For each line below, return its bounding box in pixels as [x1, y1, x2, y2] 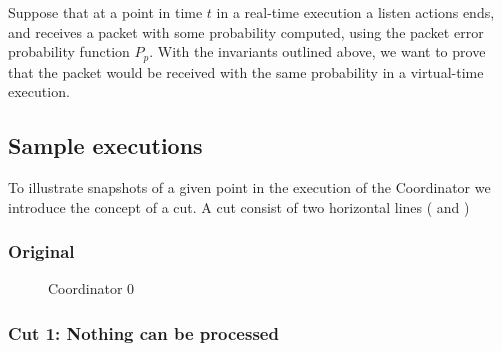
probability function [8, 41, 130, 62]
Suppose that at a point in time [8, 2, 203, 22]
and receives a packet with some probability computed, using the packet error [8, 21, 484, 42]
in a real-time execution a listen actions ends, [216, 2, 495, 22]
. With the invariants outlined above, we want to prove [149, 41, 486, 62]
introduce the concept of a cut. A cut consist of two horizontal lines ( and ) [8, 196, 470, 217]
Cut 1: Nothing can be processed [8, 320, 279, 345]
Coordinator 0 [48, 278, 135, 299]
